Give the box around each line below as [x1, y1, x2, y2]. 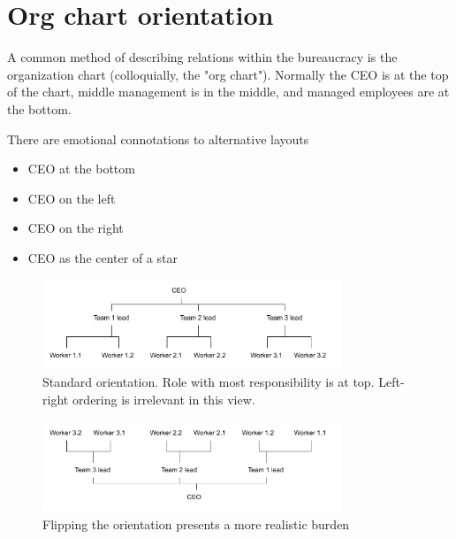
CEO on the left [27, 189, 116, 207]
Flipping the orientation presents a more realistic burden [42, 514, 350, 533]
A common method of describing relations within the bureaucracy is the [7, 48, 398, 66]
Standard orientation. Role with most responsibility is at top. [42, 373, 375, 391]
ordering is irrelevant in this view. [72, 390, 255, 408]
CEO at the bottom [27, 159, 135, 178]
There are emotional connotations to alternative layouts [7, 129, 309, 148]
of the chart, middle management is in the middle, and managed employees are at [7, 82, 450, 101]
